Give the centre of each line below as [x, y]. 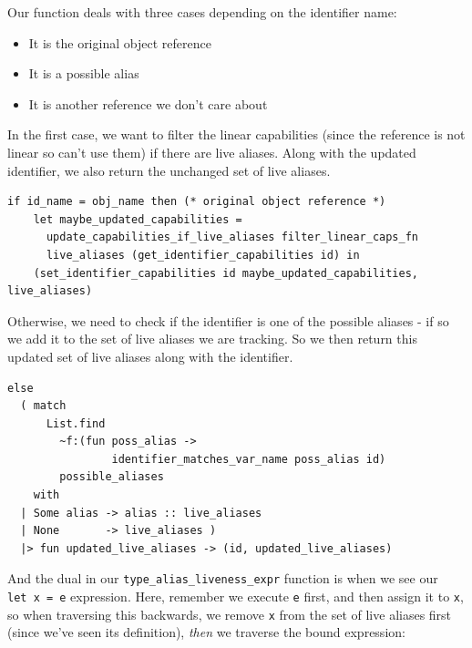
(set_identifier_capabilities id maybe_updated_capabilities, [226, 273]
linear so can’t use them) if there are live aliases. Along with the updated [212, 152]
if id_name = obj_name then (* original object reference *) [197, 202]
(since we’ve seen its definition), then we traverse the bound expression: [206, 632]
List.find [76, 423]
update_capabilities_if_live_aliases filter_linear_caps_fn [232, 237]
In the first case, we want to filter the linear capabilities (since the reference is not [236, 134]
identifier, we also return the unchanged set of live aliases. [169, 170]
